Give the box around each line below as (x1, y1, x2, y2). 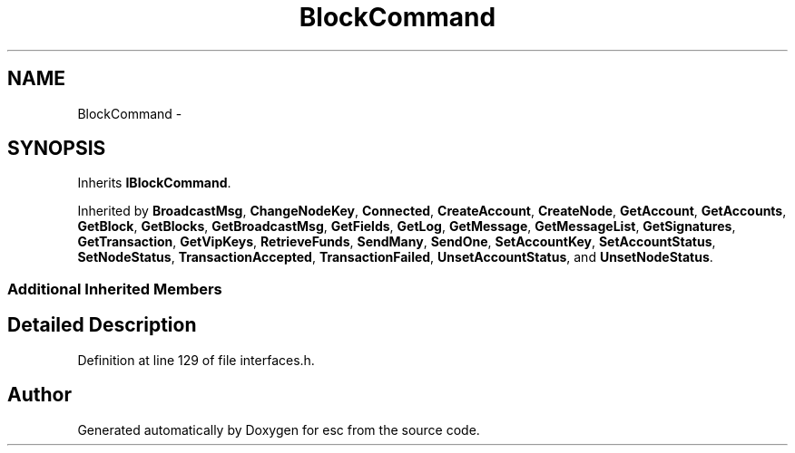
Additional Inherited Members (7, 279, 222, 298)
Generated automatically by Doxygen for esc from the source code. (77, 421, 480, 438)
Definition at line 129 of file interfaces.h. (77, 352, 315, 368)
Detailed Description (7, 313, 197, 337)
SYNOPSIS (7, 137, 106, 160)
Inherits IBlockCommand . (77, 175, 231, 191)
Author (7, 383, 72, 407)
